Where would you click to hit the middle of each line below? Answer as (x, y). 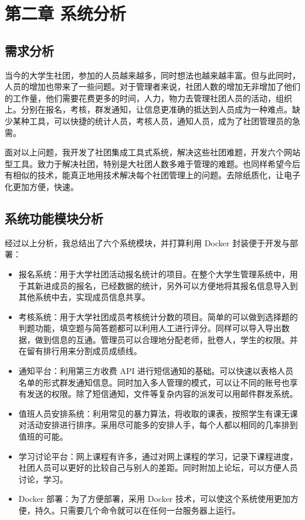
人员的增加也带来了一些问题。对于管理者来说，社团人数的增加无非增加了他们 (152, 86)
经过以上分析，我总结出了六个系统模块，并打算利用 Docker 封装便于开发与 (147, 242)
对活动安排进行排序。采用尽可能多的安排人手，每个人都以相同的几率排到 (158, 425)
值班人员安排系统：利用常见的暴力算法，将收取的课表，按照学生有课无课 (158, 413)
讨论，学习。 (43, 479)
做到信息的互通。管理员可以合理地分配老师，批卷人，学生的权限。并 (166, 339)
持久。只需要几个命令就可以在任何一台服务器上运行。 (138, 510)
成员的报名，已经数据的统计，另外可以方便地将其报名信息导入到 (174, 285)
